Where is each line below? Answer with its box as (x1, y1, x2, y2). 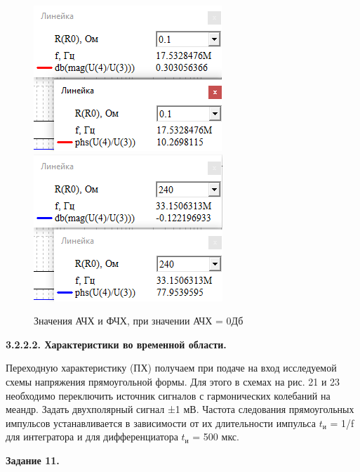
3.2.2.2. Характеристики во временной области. (6, 336, 227, 351)
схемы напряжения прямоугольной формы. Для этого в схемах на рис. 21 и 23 (6, 374, 340, 388)
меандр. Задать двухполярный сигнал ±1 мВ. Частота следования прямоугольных (6, 402, 354, 417)
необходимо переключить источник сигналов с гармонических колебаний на (6, 388, 331, 402)
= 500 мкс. (192, 429, 239, 444)
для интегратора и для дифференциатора (6, 429, 178, 444)
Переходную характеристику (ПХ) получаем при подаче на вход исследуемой (6, 360, 337, 375)
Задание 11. (6, 452, 60, 467)
